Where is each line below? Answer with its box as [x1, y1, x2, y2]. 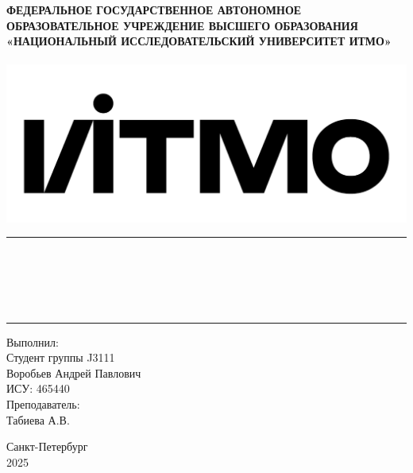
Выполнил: [6, 333, 59, 350]
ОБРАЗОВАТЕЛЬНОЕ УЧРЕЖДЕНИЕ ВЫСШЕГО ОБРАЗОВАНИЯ [6, 17, 358, 33]
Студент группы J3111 [6, 349, 115, 366]
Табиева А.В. [6, 411, 70, 428]
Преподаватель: [6, 396, 80, 413]
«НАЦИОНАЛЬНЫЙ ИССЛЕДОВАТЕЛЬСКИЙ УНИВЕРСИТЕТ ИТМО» [6, 33, 392, 49]
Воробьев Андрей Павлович [6, 364, 141, 381]
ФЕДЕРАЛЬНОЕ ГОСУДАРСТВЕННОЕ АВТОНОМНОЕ [6, 2, 302, 17]
